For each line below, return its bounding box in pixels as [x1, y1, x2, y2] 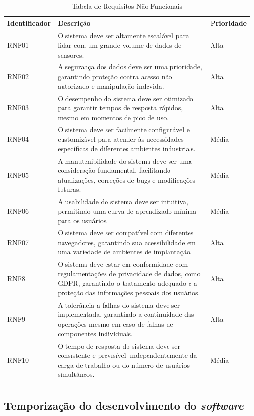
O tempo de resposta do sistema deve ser [58, 340, 181, 351]
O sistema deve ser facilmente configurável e [58, 124, 190, 134]
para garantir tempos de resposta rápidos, [58, 103, 183, 113]
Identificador [7, 18, 51, 28]
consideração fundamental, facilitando [58, 165, 170, 175]
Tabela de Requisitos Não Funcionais [71, 1, 183, 11]
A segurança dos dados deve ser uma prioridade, [58, 62, 202, 72]
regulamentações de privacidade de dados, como [58, 268, 201, 278]
